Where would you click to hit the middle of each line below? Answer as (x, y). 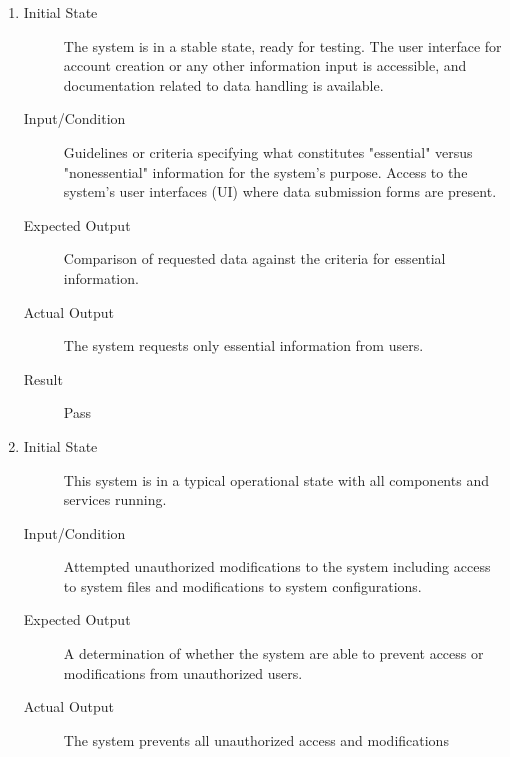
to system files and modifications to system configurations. (242, 585)
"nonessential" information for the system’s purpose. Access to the (265, 171)
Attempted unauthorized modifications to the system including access (277, 566)
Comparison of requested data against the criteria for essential (254, 258)
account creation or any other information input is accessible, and (265, 65)
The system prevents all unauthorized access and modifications (256, 739)
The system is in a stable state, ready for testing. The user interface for (282, 45)
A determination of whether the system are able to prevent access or (273, 653)
